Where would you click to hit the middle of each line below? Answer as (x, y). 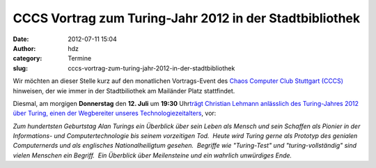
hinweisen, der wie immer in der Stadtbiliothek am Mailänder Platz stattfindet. (124, 91)
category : (28, 59)
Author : (24, 48)
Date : (21, 39)
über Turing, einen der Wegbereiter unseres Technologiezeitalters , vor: (115, 113)
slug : (20, 68)
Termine (80, 59)
